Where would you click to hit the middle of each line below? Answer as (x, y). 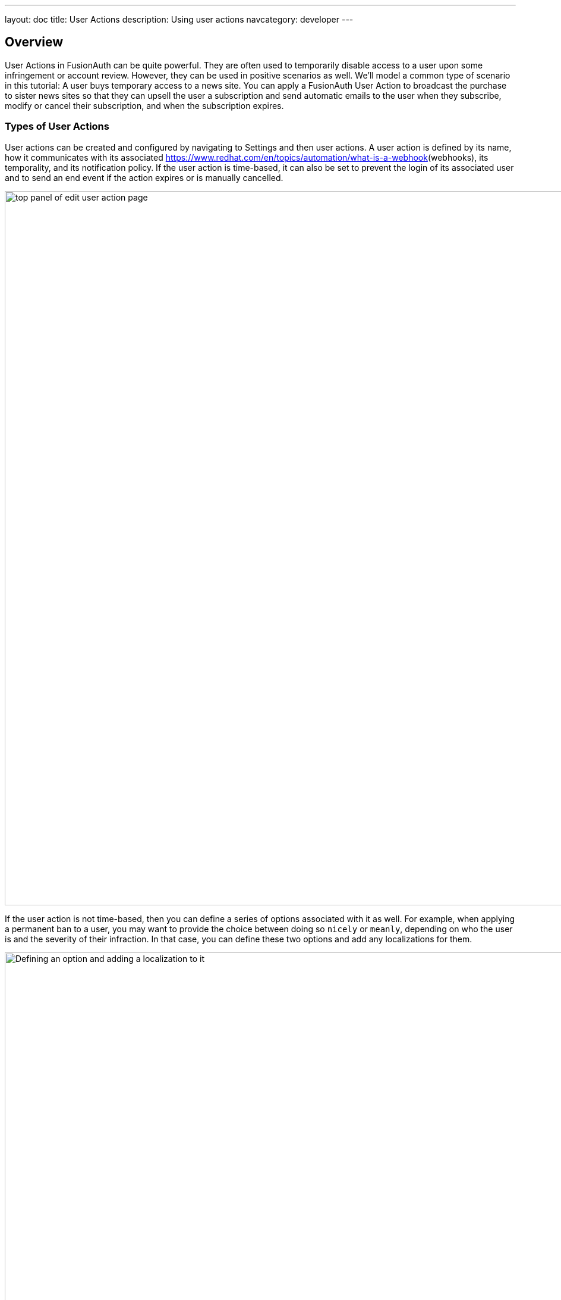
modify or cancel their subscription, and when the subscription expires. (144, 105)
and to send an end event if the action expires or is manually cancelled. (144, 177)
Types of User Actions (57, 126)
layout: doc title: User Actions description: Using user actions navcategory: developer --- (179, 19)
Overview (34, 42)
